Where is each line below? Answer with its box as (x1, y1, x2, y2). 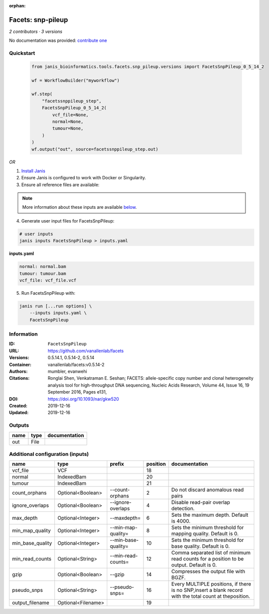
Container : (9, 362, 32, 367)
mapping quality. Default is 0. (171, 530, 239, 537)
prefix (109, 461, 124, 468)
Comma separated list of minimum (171, 549, 251, 556)
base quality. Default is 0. (171, 543, 230, 550)
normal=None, (52, 118, 84, 124)
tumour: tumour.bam (19, 271, 66, 276)
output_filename (12, 599, 49, 606)
